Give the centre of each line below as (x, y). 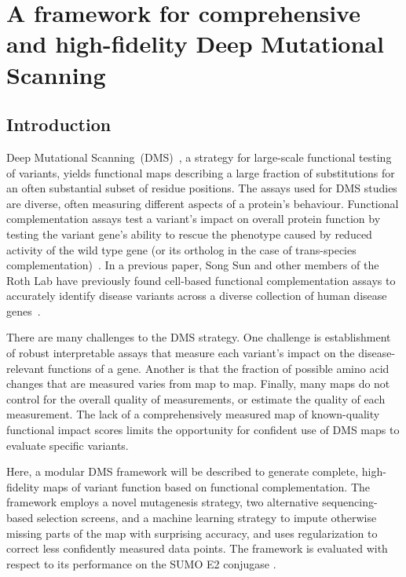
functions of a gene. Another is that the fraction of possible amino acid (218, 368)
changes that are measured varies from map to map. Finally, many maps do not (198, 383)
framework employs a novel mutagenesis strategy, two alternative (163, 502)
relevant (26, 368)
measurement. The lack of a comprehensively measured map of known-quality (193, 414)
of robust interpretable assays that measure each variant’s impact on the (181, 353)
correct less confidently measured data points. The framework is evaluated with (197, 548)
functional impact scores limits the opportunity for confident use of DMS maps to (203, 430)
